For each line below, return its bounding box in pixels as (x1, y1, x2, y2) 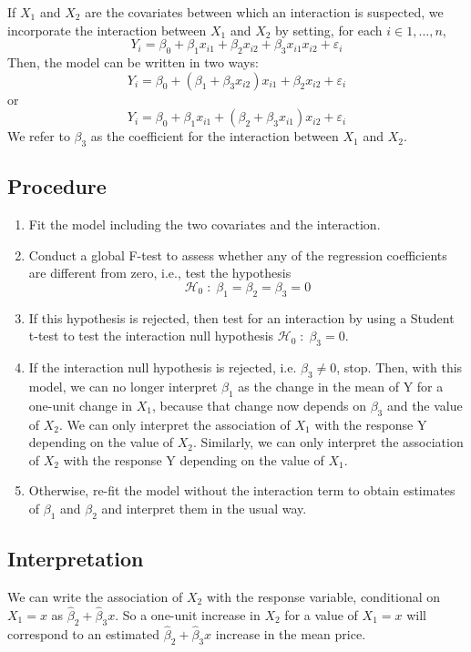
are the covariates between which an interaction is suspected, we (85, 3, 444, 21)
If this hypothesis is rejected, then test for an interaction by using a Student (28, 308, 455, 327)
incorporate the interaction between (7, 20, 207, 39)
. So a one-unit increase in (115, 605, 261, 624)
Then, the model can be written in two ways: (7, 52, 259, 71)
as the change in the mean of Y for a (238, 376, 444, 395)
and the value (386, 395, 463, 414)
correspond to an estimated (7, 624, 160, 643)
